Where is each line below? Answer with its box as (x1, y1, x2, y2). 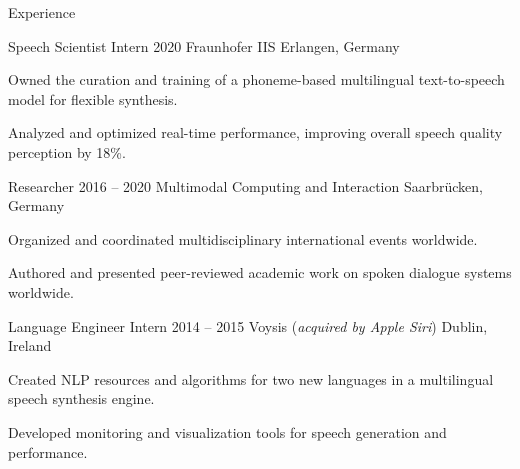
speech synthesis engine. (8, 388, 155, 409)
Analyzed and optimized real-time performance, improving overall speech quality (8, 122, 503, 143)
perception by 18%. (8, 141, 126, 162)
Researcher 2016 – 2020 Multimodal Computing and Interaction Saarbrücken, (8, 175, 483, 196)
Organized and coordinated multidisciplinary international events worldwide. (8, 228, 478, 249)
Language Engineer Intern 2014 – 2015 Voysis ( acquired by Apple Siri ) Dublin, (8, 315, 488, 336)
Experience (8, 2, 76, 22)
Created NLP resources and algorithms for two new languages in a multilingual (8, 368, 494, 389)
